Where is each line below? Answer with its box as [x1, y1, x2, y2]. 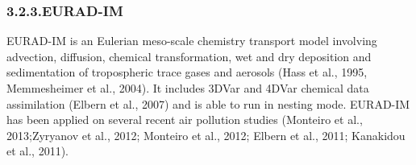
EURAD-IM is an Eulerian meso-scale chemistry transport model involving [6, 32, 377, 49]
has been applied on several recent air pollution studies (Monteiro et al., [6, 111, 363, 128]
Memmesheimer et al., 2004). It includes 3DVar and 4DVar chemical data [6, 80, 369, 96]
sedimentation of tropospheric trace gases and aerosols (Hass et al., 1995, [6, 64, 368, 80]
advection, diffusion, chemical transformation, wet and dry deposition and [6, 47, 372, 64]
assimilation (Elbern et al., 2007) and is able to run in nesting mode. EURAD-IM [6, 95, 410, 112]
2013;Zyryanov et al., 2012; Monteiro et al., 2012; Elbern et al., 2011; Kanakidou [6, 126, 406, 143]
